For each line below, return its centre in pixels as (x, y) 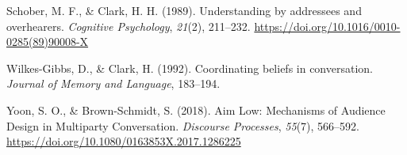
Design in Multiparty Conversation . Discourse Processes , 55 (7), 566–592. (183, 125)
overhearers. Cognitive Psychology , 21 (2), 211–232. (129, 26)
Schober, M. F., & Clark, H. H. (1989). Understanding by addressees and (184, 10)
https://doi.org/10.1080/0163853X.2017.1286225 (124, 141)
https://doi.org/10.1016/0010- (327, 26)
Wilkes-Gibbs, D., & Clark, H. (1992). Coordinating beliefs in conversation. (190, 68)
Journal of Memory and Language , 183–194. (113, 83)
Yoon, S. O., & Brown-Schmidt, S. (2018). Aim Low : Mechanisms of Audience (196, 110)
